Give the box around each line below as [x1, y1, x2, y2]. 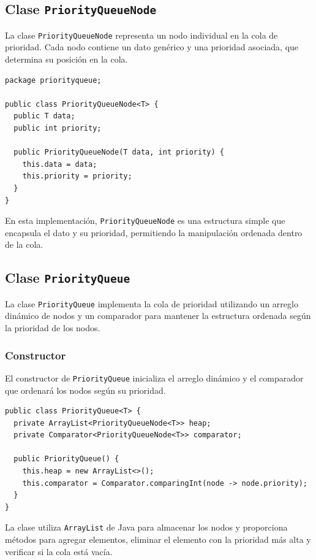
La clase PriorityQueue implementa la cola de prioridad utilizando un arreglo [5, 297, 298, 310]
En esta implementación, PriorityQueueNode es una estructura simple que [5, 214, 285, 227]
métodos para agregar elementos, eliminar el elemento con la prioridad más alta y [5, 533, 311, 546]
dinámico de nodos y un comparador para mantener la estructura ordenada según [5, 309, 311, 322]
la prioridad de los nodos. [5, 321, 100, 334]
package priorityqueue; [5, 75, 102, 85]
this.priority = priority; [22, 172, 132, 181]
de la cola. [5, 238, 43, 251]
